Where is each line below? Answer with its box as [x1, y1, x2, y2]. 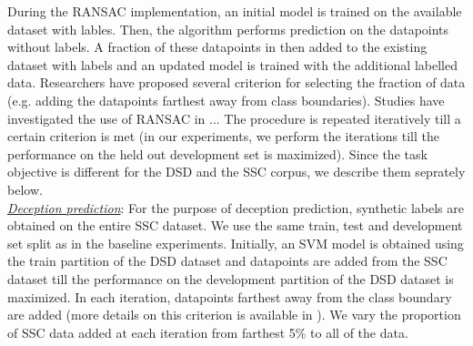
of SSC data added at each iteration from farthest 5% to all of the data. [7, 322, 408, 341]
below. [7, 179, 43, 198]
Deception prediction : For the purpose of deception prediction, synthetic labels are [7, 198, 464, 217]
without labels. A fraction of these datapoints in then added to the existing [7, 37, 428, 56]
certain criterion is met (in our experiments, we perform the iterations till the [7, 127, 439, 146]
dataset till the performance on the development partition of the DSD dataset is [7, 269, 454, 288]
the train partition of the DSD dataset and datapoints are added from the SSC [7, 251, 448, 270]
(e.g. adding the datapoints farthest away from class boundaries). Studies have [7, 90, 445, 109]
